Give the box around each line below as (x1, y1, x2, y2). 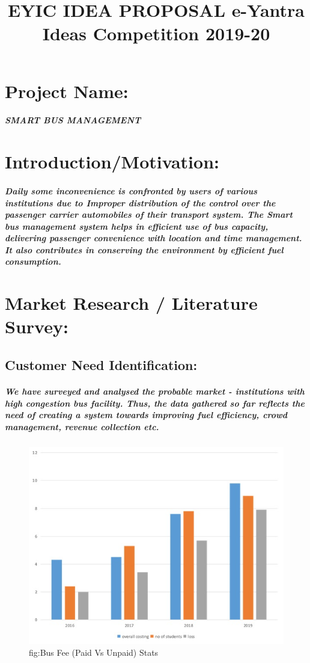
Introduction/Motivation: (5, 149, 219, 174)
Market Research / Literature (5, 291, 258, 315)
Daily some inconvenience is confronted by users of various (5, 184, 258, 197)
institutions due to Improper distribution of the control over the (5, 196, 276, 209)
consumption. (5, 255, 61, 268)
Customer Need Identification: (5, 356, 198, 374)
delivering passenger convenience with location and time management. (5, 232, 302, 244)
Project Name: (5, 78, 129, 103)
